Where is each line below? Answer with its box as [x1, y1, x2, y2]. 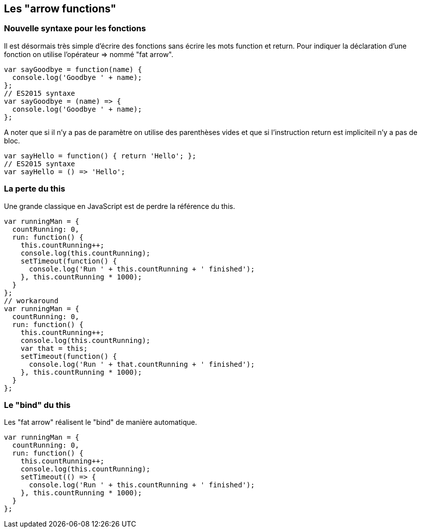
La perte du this [4, 184, 65, 194]
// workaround [4, 296, 59, 305]
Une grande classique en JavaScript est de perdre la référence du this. [4, 201, 235, 210]
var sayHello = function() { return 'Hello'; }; [4, 151, 196, 160]
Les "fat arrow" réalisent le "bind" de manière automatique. [4, 418, 197, 427]
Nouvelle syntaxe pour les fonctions [4, 23, 146, 34]
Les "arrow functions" [4, 2, 117, 15]
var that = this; [20, 344, 88, 352]
